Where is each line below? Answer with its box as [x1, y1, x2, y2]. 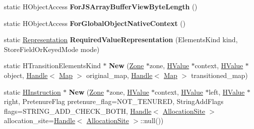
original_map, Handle [86, 70, 152, 80]
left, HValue [208, 86, 245, 97]
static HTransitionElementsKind [4, 60, 101, 71]
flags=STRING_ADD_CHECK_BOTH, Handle [4, 105, 152, 116]
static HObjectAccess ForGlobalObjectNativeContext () [4, 18, 186, 28]
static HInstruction [4, 86, 61, 97]
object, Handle [4, 70, 48, 80]
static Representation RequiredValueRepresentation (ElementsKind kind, [4, 34, 238, 45]
